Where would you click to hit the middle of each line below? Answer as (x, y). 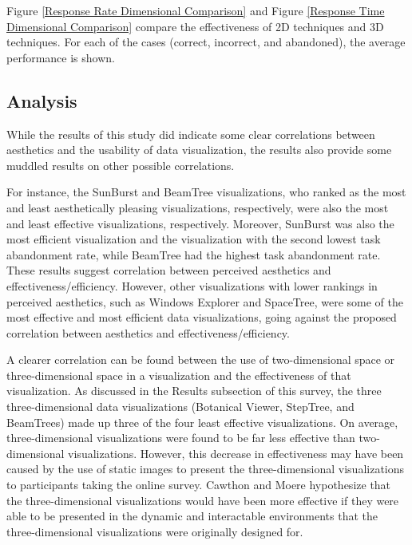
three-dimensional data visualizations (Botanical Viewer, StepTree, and (180, 407)
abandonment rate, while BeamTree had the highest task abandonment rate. (194, 254)
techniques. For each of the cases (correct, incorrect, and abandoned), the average (206, 42)
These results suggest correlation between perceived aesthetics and (169, 270)
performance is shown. (61, 57)
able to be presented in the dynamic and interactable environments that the (192, 516)
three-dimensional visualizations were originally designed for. (155, 531)
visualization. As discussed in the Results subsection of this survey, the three (194, 391)
